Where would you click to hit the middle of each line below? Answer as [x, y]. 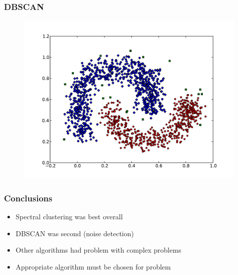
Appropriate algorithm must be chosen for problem [93, 266]
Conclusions [28, 198]
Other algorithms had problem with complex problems [98, 250]
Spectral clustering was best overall [69, 217]
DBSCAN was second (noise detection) [75, 233]
